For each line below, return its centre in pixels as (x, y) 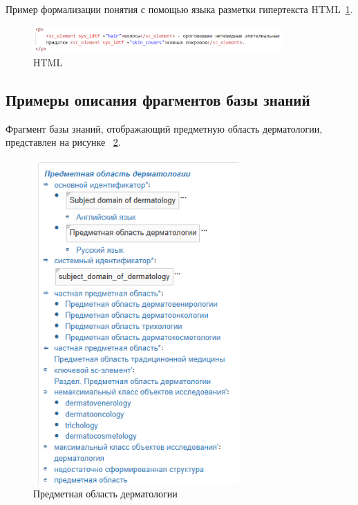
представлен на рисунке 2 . (63, 142)
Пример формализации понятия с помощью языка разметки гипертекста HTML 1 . (179, 9)
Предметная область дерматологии (105, 494)
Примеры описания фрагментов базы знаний (158, 99)
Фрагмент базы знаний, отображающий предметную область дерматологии (163, 128)
